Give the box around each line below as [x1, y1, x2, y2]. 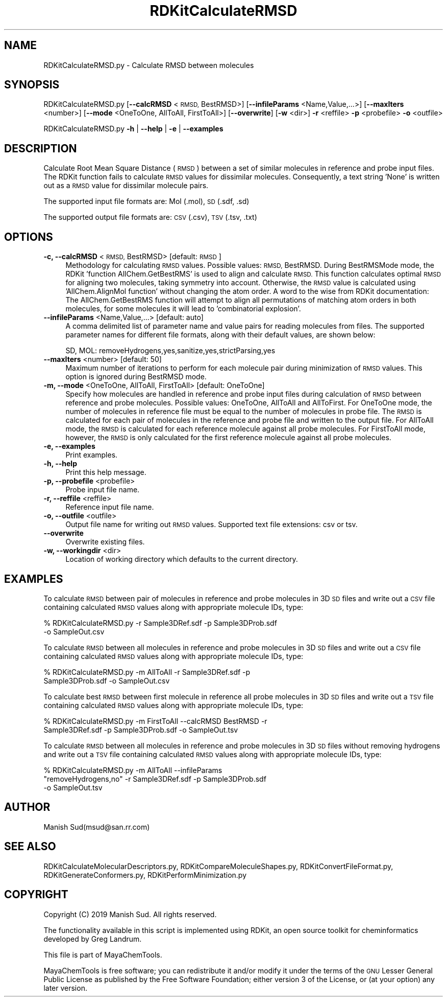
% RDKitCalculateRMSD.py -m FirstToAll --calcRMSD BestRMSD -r [43, 716, 267, 725]
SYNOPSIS [4, 78, 60, 92]
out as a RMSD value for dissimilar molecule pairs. [43, 181, 209, 190]
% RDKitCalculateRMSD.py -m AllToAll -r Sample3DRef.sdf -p [43, 667, 251, 676]
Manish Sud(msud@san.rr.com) [43, 822, 150, 831]
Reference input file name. [65, 503, 154, 512]
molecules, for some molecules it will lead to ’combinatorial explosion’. [65, 304, 301, 313]
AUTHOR [4, 801, 51, 814]
